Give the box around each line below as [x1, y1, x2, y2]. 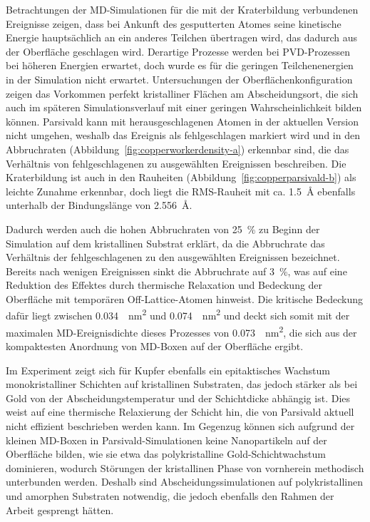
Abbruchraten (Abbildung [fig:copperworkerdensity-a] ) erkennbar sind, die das [6, 141, 349, 156]
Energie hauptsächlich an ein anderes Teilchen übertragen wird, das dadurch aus [6, 30, 358, 45]
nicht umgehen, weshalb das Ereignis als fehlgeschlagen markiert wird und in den [6, 128, 360, 143]
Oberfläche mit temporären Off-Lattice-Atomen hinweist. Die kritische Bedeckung [6, 291, 363, 306]
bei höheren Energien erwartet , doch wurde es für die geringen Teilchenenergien [6, 58, 354, 73]
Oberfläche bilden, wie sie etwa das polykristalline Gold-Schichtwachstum [6, 446, 326, 461]
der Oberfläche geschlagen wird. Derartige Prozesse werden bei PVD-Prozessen [6, 43, 351, 58]
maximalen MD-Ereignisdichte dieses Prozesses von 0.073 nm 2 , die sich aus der [6, 322, 357, 339]
